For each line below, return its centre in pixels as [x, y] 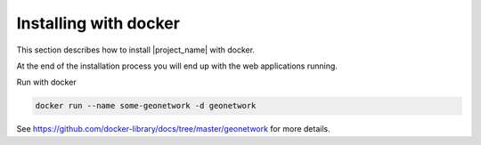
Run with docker [46, 82]
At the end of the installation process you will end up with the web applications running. [177, 66]
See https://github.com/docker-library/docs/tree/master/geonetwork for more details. [173, 129]
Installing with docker [98, 23]
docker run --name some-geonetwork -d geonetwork [146, 106]
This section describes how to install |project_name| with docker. [136, 50]
